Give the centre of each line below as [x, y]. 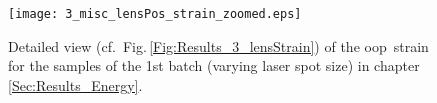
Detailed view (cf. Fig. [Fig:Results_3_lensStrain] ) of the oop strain [218, 45]
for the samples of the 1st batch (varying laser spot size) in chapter [214, 65]
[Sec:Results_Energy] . [75, 84]
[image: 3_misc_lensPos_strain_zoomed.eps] [155, 14]
